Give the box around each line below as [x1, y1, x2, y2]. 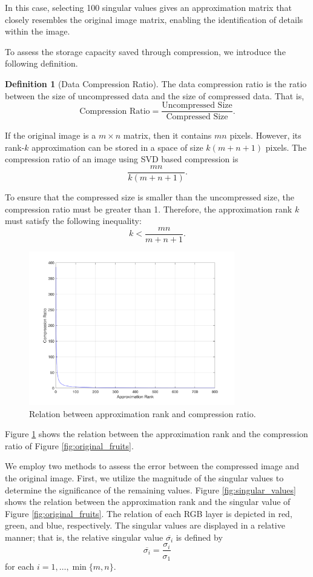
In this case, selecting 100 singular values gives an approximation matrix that [5, 1, 292, 13]
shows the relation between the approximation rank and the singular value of [5, 495, 291, 508]
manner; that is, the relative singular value [5, 530, 163, 543]
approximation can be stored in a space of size [31, 140, 203, 153]
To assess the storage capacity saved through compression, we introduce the [5, 45, 286, 58]
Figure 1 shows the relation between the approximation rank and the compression [5, 427, 308, 440]
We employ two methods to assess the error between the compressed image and [5, 460, 299, 472]
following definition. [5, 57, 78, 70]
